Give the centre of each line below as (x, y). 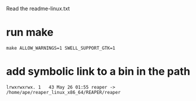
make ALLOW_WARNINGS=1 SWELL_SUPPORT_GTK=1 (61, 48)
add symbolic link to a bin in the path (98, 72)
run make (30, 32)
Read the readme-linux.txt (38, 9)
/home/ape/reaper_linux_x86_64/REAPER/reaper (63, 92)
